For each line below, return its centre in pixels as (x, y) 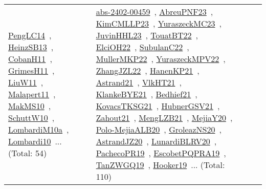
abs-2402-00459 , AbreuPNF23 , (154, 12)
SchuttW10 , (31, 118)
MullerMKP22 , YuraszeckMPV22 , (161, 59)
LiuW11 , (26, 82)
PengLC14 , (30, 35)
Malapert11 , (32, 94)
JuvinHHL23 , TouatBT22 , (147, 35)
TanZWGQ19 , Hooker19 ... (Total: (160, 165)
